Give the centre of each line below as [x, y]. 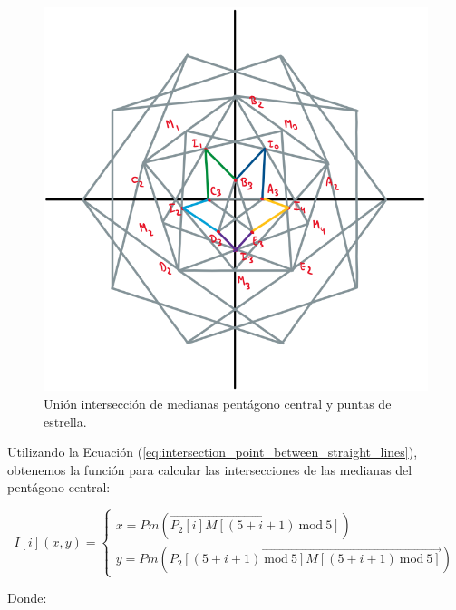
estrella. [65, 421]
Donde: [27, 598]
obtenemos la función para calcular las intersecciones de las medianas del [210, 469]
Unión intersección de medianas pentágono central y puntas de [218, 403]
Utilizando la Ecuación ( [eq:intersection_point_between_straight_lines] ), [213, 452]
